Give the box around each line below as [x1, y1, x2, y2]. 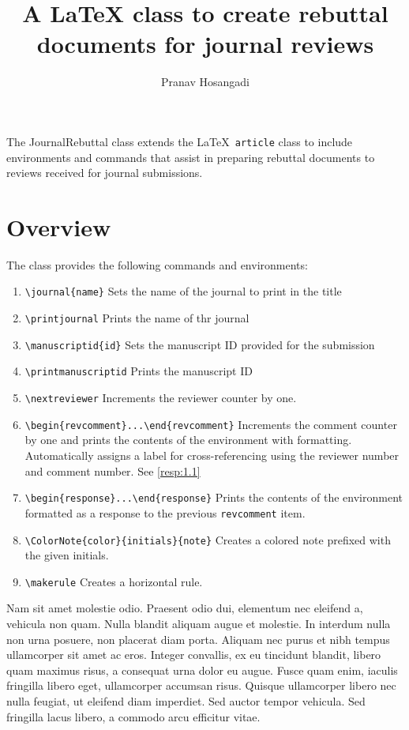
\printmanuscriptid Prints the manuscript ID [24, 363, 253, 379]
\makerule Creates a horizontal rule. [24, 573, 203, 589]
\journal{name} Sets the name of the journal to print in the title [24, 283, 342, 299]
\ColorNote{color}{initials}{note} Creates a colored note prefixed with [24, 531, 391, 547]
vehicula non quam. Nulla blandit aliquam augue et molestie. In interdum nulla [6, 615, 391, 631]
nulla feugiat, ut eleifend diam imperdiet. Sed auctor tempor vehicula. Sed [6, 692, 366, 709]
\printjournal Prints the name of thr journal [24, 310, 250, 326]
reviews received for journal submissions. [6, 164, 203, 181]
